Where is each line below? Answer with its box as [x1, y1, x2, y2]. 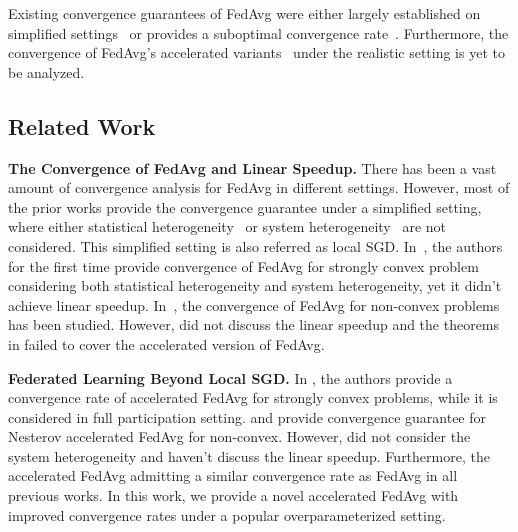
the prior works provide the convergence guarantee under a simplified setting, [8, 196, 482, 217]
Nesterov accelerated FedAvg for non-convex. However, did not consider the [8, 426, 471, 447]
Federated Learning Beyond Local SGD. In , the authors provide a [8, 367, 453, 388]
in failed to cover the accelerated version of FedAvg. [8, 333, 325, 354]
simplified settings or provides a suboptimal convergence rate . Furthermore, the [8, 22, 509, 43]
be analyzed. [8, 61, 85, 82]
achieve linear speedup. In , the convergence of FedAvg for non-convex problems [8, 294, 500, 315]
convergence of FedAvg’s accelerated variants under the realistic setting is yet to [8, 42, 505, 63]
